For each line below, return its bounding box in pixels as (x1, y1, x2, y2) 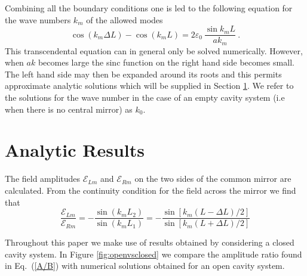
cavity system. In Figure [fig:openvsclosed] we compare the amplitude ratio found (5, 247, 302, 260)
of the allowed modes (86, 13, 163, 26)
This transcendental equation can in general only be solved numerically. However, (5, 44, 303, 57)
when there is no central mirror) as (5, 103, 133, 115)
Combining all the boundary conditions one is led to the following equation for (5, 2, 293, 14)
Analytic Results (5, 138, 145, 162)
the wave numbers (5, 13, 71, 26)
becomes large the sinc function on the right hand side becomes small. (38, 56, 294, 69)
